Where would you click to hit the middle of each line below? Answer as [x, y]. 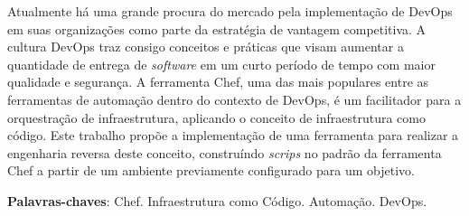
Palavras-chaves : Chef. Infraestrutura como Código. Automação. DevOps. [217, 200]
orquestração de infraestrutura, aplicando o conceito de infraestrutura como [216, 117]
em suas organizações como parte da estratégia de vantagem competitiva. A [217, 28]
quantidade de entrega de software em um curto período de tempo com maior [221, 64]
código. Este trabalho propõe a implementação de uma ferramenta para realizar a [233, 135]
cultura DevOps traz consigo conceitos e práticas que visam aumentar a [206, 47]
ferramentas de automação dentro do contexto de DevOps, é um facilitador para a [234, 99]
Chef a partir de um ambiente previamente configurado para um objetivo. [211, 170]
